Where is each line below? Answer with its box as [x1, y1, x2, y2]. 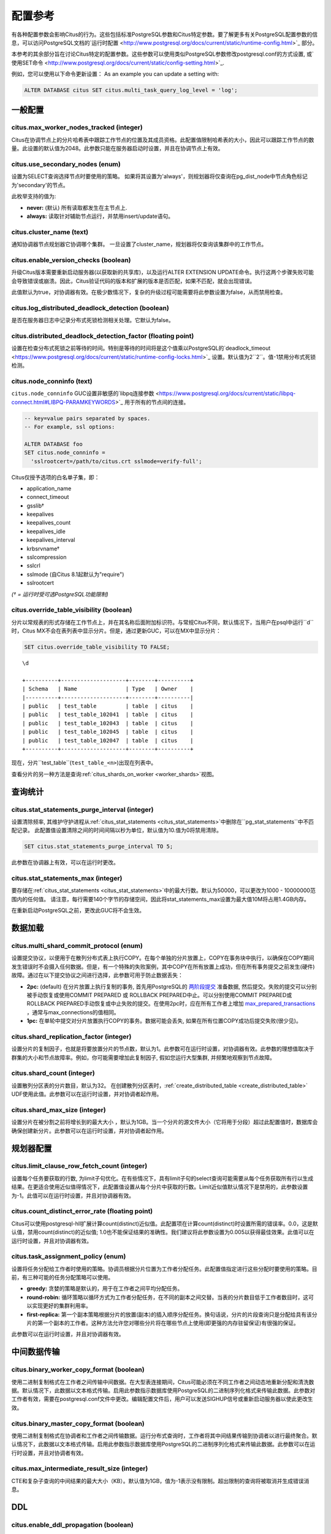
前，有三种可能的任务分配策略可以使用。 [11, 1274, 113, 1281]
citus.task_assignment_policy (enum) [11, 1252, 126, 1261]
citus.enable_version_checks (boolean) [11, 255, 131, 264]
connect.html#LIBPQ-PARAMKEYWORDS [11, 398, 116, 406]
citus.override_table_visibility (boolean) [11, 606, 132, 614]
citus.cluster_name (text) [11, 228, 89, 236]
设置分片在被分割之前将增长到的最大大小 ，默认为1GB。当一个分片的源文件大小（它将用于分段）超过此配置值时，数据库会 [11, 1119, 318, 1126]
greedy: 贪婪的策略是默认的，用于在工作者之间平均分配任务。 [26, 1285, 183, 1292]
